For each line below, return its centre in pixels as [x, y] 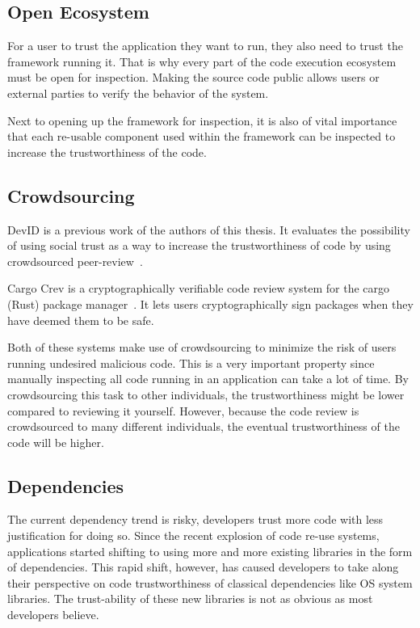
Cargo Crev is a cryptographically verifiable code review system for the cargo [199, 288]
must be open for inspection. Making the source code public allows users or [193, 77]
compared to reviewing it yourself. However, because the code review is [183, 410]
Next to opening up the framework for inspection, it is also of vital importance [202, 120]
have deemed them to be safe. [81, 320]
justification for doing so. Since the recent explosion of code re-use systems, [193, 535]
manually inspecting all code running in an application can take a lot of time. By [208, 379]
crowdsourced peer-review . [75, 261]
